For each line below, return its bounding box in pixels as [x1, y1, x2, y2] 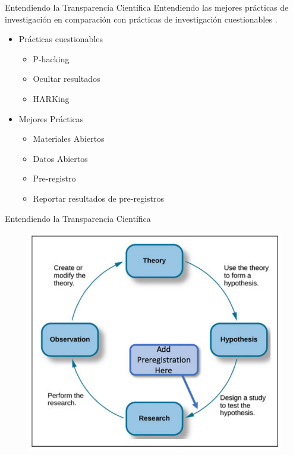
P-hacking [33, 52, 70, 65]
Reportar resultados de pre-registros [33, 192, 165, 204]
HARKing [33, 92, 70, 104]
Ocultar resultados [33, 72, 100, 85]
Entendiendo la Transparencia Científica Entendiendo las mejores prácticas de [5, 1, 289, 13]
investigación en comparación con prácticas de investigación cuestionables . [5, 12, 278, 25]
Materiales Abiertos [33, 132, 105, 145]
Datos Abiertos [33, 152, 88, 164]
